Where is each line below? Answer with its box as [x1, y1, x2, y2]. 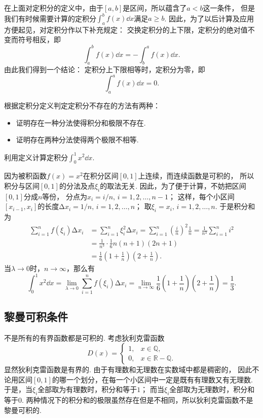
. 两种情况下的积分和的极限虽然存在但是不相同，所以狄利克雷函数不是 [22, 395, 253, 405]
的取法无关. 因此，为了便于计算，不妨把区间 [100, 180, 246, 191]
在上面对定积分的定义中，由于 [4, 3, 103, 13]
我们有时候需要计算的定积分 [4, 13, 96, 23]
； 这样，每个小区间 [168, 191, 235, 201]
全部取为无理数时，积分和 [169, 384, 255, 395]
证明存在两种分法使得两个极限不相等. [16, 134, 139, 145]
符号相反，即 [18, 34, 61, 45]
